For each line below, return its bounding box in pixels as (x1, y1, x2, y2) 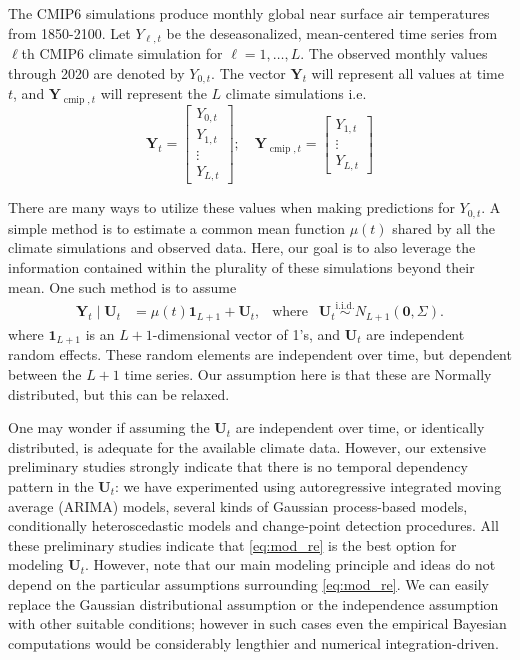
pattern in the (8, 475, 94, 496)
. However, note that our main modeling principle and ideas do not (85, 554, 496, 575)
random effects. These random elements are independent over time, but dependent (8, 344, 512, 365)
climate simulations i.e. (225, 83, 367, 104)
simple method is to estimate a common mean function (8, 217, 345, 238)
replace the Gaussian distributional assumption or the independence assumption (8, 593, 499, 614)
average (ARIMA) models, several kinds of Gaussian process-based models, (8, 495, 468, 516)
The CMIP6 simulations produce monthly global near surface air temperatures (8, 3, 490, 23)
